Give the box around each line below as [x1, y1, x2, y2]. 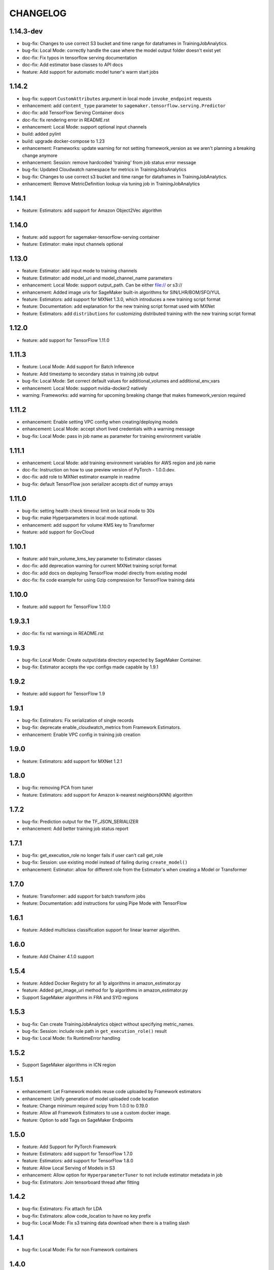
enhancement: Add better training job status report [22, 825, 129, 832]
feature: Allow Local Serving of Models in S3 [22, 1165, 115, 1171]
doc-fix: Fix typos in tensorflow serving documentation [22, 54, 137, 60]
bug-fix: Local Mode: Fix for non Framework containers [22, 1247, 138, 1253]
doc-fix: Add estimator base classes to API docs [22, 61, 123, 68]
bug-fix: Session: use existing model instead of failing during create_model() [22, 859, 188, 866]
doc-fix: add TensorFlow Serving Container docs [22, 110, 124, 116]
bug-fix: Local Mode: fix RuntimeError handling [22, 1035, 120, 1041]
